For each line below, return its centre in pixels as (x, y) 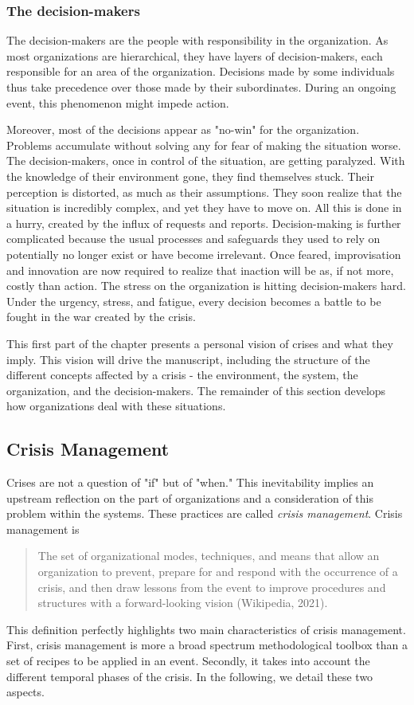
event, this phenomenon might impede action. (118, 102)
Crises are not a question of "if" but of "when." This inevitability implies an (190, 482)
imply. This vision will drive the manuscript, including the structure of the (188, 359)
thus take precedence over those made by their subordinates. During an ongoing (201, 87)
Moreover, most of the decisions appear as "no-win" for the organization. (183, 129)
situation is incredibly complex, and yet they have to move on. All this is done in (204, 208)
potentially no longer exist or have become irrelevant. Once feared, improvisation (204, 254)
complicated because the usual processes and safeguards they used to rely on (193, 239)
